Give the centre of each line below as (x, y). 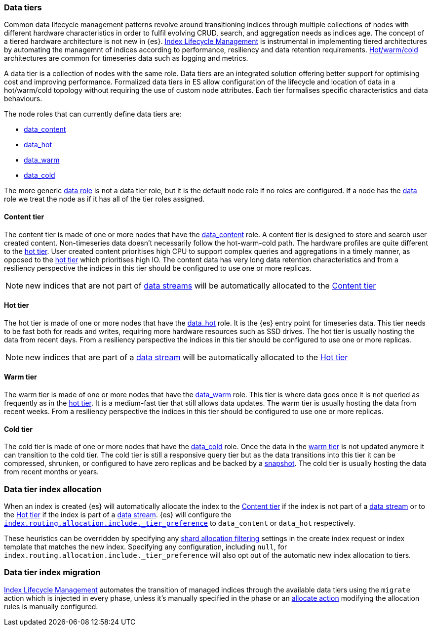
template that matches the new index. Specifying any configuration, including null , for (146, 547)
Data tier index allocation (53, 489)
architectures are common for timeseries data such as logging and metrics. (126, 58)
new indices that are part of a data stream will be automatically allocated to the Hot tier (187, 357)
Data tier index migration (52, 572)
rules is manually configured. (51, 606)
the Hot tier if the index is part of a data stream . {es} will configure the (118, 515)
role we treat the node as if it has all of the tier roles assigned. (104, 199)
